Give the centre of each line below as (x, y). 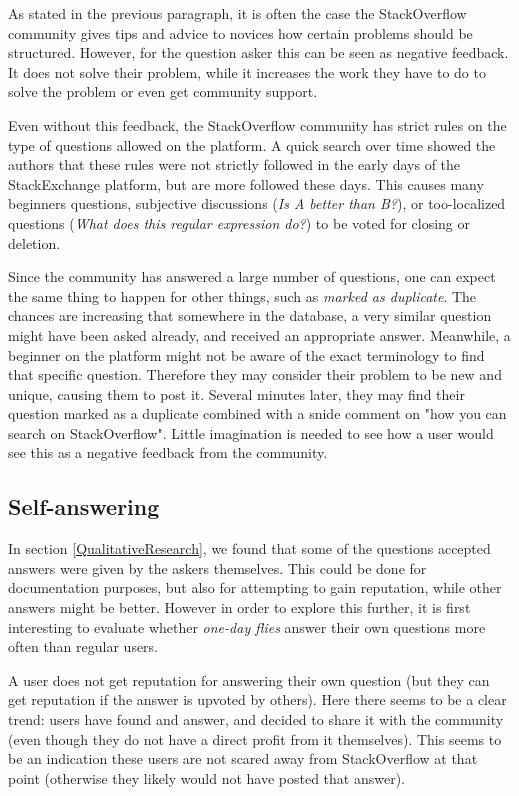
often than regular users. (83, 646)
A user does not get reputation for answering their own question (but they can (249, 679)
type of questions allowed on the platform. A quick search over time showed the (252, 144)
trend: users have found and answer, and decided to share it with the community (256, 719)
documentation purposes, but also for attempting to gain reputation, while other (255, 587)
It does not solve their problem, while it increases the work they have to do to (247, 71)
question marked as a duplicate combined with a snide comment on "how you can (257, 413)
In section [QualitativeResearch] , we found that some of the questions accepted (249, 548)
